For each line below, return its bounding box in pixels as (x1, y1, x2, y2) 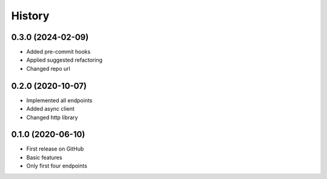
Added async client (26, 105, 75, 112)
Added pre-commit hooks (26, 48, 91, 56)
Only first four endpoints (26, 162, 88, 169)
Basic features (26, 154, 63, 161)
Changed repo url (26, 65, 71, 72)
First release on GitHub (26, 145, 84, 152)
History (11, 9, 50, 22)
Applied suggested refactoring (26, 56, 103, 63)
